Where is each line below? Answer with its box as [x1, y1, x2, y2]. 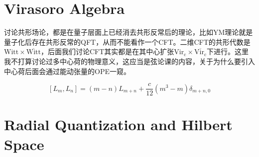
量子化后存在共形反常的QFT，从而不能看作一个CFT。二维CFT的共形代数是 [4, 36, 251, 47]
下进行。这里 [207, 46, 249, 57]
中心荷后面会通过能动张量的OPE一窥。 [4, 66, 130, 76]
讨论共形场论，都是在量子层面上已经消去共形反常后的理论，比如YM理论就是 [4, 27, 253, 37]
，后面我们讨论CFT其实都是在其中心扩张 [41, 46, 174, 57]
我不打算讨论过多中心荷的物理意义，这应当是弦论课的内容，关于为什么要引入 [4, 56, 255, 66]
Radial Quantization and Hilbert [4, 114, 233, 135]
